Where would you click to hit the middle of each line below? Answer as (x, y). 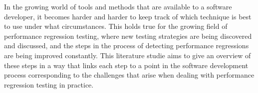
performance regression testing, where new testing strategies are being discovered (128, 36)
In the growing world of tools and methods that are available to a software (118, 6)
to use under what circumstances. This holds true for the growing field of (116, 26)
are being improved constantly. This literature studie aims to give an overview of (128, 55)
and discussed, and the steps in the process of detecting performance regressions (127, 46)
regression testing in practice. (49, 84)
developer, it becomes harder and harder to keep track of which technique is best (128, 16)
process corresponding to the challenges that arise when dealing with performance (129, 75)
